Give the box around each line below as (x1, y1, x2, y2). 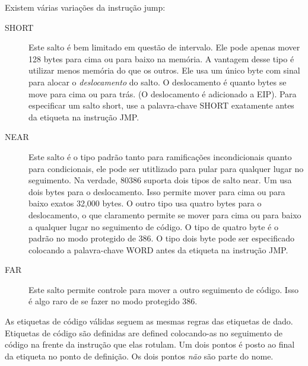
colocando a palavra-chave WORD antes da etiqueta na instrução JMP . (28, 243, 288, 256)
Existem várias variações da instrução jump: (5, 1, 166, 13)
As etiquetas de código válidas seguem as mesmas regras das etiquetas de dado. (5, 315, 293, 327)
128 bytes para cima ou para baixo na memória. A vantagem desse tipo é (28, 52, 294, 65)
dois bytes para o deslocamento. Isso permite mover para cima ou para (28, 185, 285, 198)
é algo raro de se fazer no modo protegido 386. (28, 295, 198, 307)
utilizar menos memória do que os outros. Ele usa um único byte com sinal (28, 64, 300, 77)
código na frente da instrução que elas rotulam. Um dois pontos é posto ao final (5, 338, 295, 351)
